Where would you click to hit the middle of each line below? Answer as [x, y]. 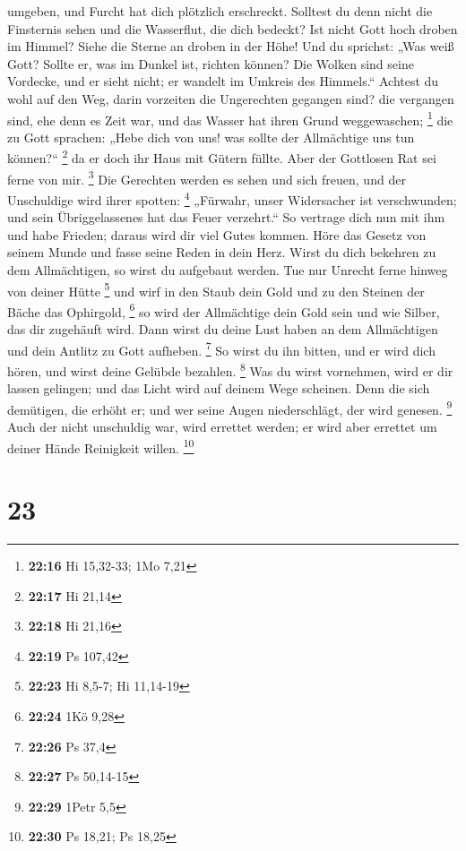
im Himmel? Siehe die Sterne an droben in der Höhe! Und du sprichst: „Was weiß [231, 46]
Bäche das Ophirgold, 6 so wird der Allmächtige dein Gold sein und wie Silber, [224, 310]
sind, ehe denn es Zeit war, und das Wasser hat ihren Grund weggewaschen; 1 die [230, 118]
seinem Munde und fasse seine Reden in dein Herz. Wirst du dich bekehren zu [222, 252]
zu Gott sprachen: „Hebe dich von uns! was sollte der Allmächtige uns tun [211, 137]
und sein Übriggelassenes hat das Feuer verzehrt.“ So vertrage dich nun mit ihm [226, 217]
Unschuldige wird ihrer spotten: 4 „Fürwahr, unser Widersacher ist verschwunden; [232, 198]
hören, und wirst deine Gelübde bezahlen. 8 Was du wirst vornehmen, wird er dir [230, 369]
